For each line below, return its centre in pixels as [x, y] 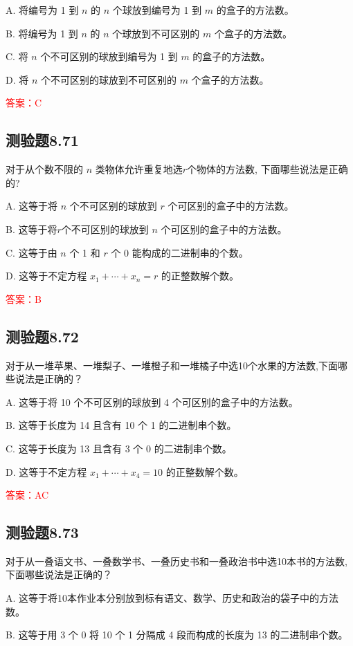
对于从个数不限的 [44, 169]
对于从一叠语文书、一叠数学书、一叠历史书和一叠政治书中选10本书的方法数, [176, 561]
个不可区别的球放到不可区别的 [108, 79]
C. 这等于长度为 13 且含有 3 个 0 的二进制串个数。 [119, 448]
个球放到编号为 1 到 [157, 10]
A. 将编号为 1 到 [42, 10]
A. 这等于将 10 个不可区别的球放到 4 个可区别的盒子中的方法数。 [152, 402]
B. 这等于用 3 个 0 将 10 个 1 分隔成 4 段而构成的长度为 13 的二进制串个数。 [177, 635]
